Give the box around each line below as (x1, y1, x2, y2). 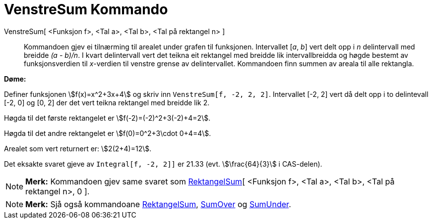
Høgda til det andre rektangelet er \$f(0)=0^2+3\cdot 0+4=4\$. (4, 129, 211, 137)
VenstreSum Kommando (4, 1, 168, 18)
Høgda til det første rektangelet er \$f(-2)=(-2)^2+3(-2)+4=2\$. (4, 113, 211, 122)
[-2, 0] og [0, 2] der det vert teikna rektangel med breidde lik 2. (4, 98, 210, 107)
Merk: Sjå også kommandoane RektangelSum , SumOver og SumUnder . (25, 199, 291, 209)
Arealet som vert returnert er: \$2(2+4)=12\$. (4, 144, 152, 153)
